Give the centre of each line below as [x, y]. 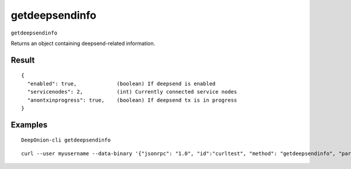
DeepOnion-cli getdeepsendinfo [66, 140]
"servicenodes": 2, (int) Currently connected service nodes [132, 92]
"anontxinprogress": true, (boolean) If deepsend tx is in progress [132, 100]
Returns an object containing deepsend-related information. [83, 43]
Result [23, 60]
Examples [29, 125]
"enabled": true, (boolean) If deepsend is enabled [121, 84]
